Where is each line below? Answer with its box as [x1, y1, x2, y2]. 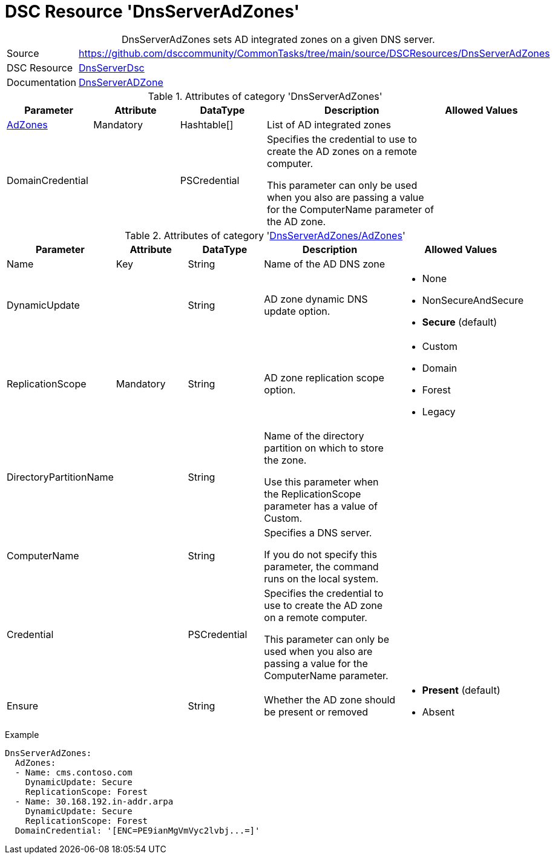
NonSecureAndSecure [422, 294, 524, 306]
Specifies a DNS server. [264, 526, 372, 539]
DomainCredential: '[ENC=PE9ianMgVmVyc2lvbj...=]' [15, 825, 260, 835]
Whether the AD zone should [264, 693, 396, 706]
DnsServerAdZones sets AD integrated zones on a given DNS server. [121, 33, 435, 45]
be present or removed [264, 705, 369, 718]
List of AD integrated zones [266, 118, 391, 131]
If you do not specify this [264, 548, 377, 561]
